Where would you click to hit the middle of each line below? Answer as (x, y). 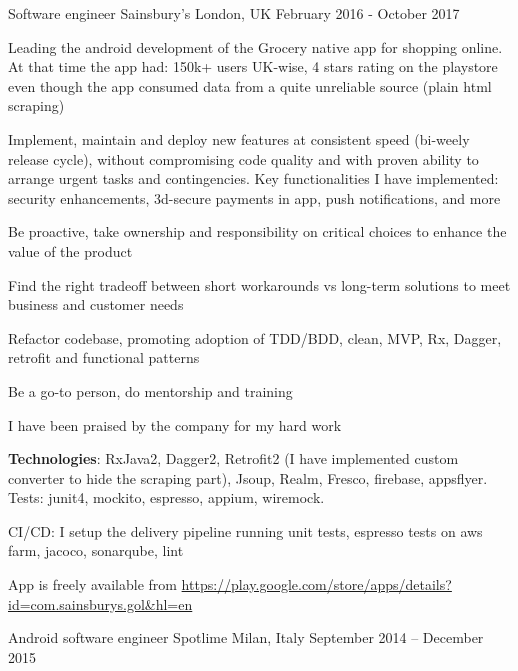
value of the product (70, 250)
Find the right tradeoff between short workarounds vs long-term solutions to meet (259, 284)
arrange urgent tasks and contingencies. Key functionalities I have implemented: (253, 178)
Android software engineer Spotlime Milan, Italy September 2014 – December (246, 637)
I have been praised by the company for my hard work (175, 424)
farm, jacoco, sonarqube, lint (96, 550)
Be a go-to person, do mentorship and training (150, 390)
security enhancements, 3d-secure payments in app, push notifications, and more (254, 197)
